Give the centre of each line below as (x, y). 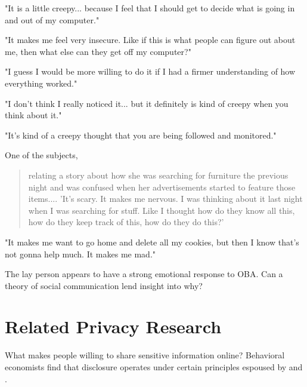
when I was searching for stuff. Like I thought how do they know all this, (162, 210)
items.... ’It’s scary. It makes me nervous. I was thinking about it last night (165, 199)
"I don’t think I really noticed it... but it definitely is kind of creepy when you (147, 103)
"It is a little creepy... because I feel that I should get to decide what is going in (150, 8)
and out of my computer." (52, 19)
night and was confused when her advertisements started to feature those (162, 187)
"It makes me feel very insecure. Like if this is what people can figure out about (150, 40)
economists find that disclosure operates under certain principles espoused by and (154, 367)
